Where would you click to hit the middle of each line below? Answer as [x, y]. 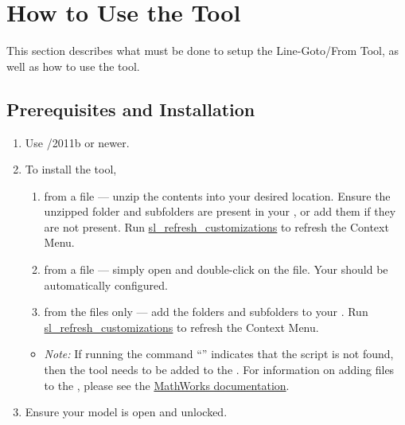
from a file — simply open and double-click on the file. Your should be [216, 269]
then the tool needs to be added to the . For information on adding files [219, 370]
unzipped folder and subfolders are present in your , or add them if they [220, 211]
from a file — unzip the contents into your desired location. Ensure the [217, 195]
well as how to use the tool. [73, 66]
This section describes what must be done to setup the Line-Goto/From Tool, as [203, 51]
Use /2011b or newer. [77, 142]
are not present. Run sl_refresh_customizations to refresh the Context [216, 226]
